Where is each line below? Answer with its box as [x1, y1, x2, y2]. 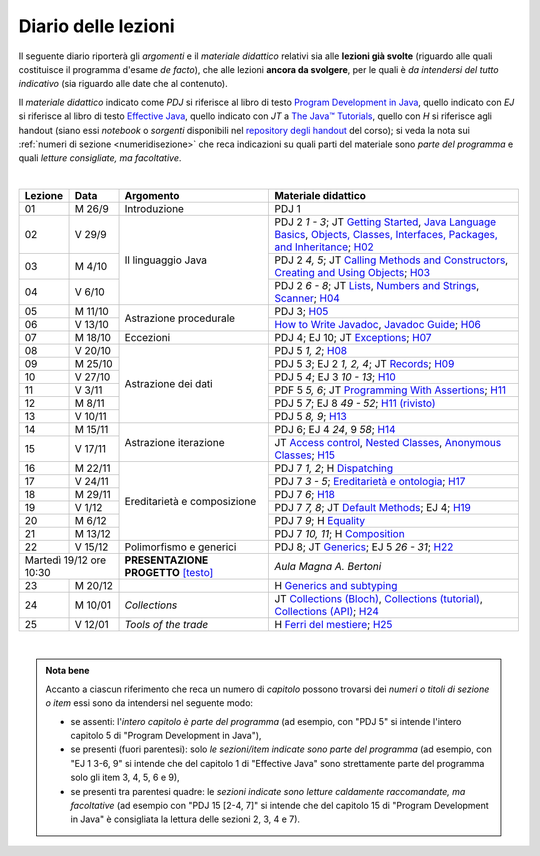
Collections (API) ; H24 [274, 605, 380, 619]
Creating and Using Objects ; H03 [274, 266, 430, 280]
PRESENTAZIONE [124, 553, 209, 567]
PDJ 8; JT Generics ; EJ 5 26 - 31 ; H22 [274, 540, 454, 554]
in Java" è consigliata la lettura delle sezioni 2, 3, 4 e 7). [70, 813, 300, 825]
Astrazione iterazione [124, 435, 225, 449]
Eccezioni [124, 331, 171, 345]
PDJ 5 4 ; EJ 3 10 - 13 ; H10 [274, 370, 397, 384]
